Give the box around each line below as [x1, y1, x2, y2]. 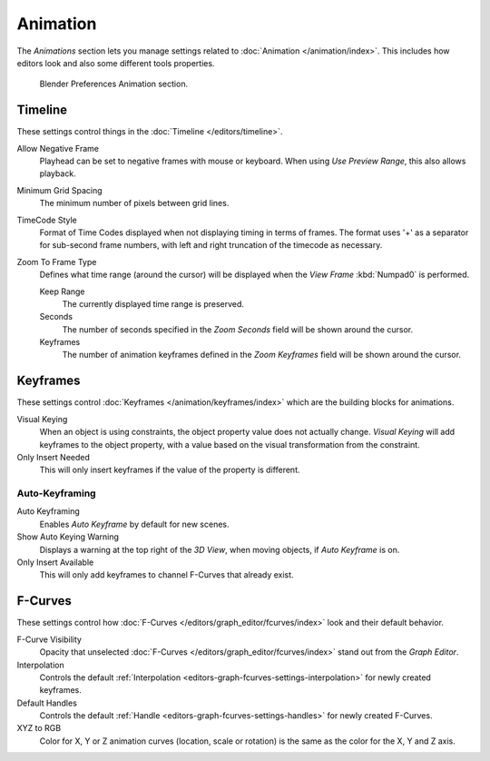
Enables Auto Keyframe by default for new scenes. [39, 519, 230, 529]
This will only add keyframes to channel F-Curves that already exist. [39, 569, 294, 580]
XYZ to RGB [16, 723, 62, 734]
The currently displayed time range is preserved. [62, 298, 245, 309]
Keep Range [39, 286, 85, 297]
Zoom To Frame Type [16, 256, 97, 267]
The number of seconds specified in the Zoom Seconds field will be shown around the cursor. [62, 323, 413, 335]
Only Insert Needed [16, 451, 91, 462]
